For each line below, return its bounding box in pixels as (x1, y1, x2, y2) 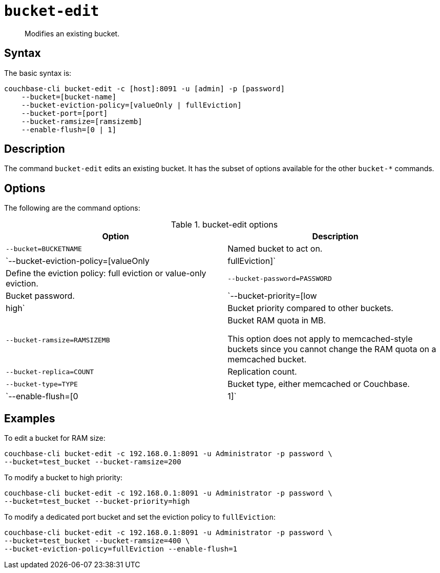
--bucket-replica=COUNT (6, 367, 94, 376)
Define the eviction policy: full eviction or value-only (6, 268, 206, 279)
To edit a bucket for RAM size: (4, 434, 106, 443)
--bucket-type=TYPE (6, 380, 78, 388)
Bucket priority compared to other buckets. (227, 303, 393, 314)
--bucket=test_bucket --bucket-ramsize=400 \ (4, 537, 190, 545)
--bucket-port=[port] (21, 109, 108, 117)
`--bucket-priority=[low (227, 291, 317, 301)
